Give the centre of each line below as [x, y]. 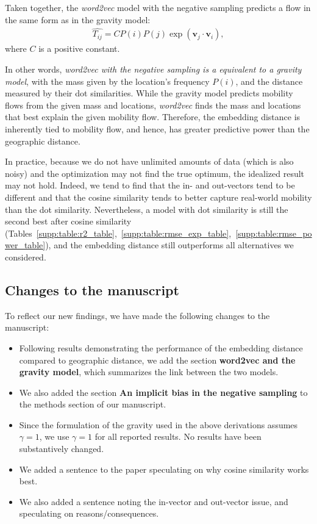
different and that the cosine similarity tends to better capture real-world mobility [158, 197]
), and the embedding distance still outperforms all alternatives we [169, 245]
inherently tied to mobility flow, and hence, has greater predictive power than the [157, 129]
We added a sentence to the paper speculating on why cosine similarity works [164, 469]
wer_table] [25, 245]
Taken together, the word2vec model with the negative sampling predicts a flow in [158, 7]
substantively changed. [62, 449]
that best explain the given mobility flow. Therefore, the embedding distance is [153, 117]
